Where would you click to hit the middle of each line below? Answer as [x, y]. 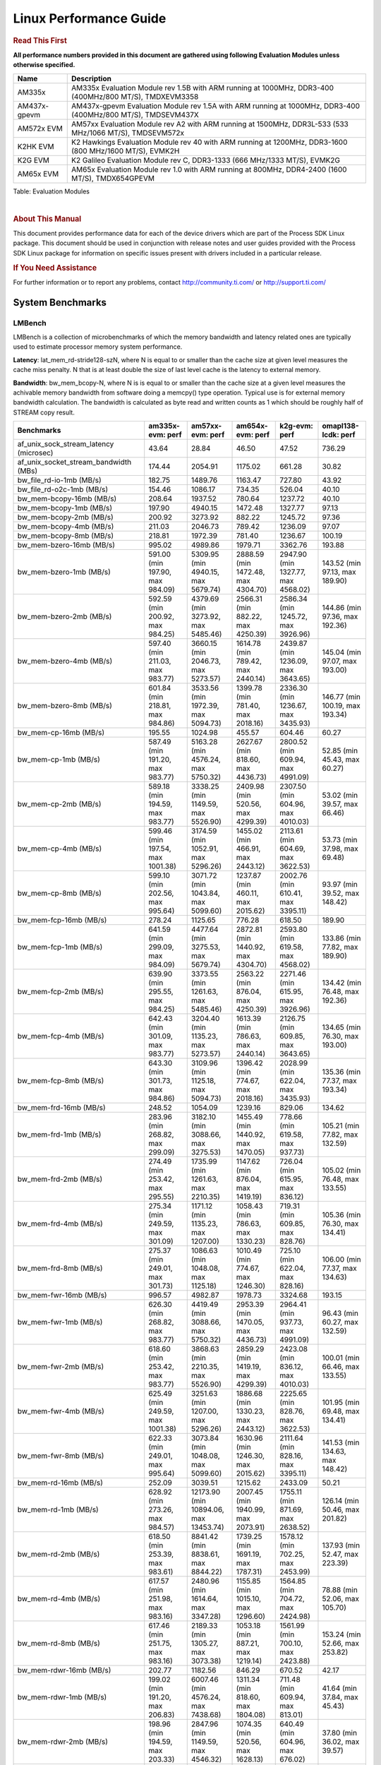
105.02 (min [341, 1171]
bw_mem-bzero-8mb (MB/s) [65, 706]
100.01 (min [341, 1358]
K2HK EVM [36, 146]
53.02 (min [340, 796]
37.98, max [340, 849]
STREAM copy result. [44, 412]
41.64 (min [340, 1689]
